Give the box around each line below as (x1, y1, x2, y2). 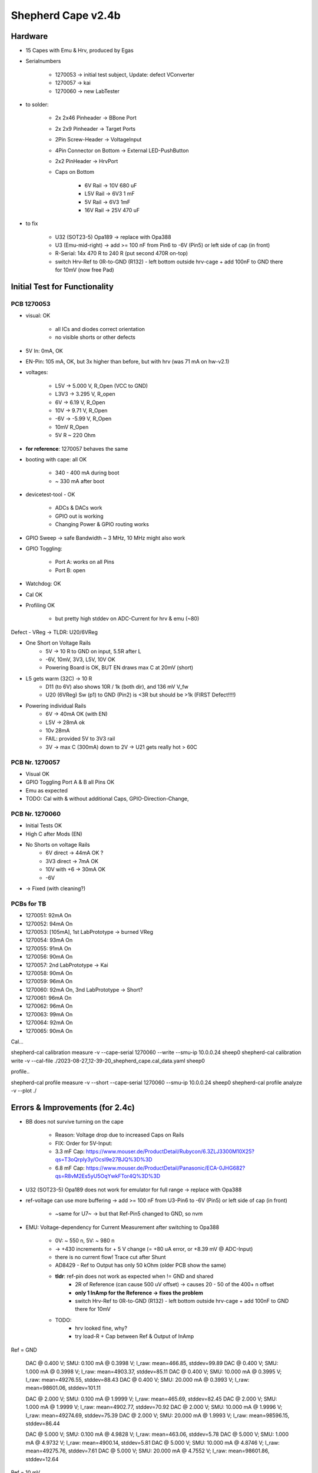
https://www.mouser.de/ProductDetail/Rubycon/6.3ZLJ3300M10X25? (85, 1148, 254, 1155)
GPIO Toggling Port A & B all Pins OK (25, 778, 115, 786)
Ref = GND (11, 1346, 38, 1353)
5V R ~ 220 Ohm (55, 432, 96, 439)
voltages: (25, 369, 48, 376)
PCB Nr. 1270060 (11, 810, 61, 818)
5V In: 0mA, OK (25, 347, 63, 354)
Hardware (11, 31, 48, 41)
